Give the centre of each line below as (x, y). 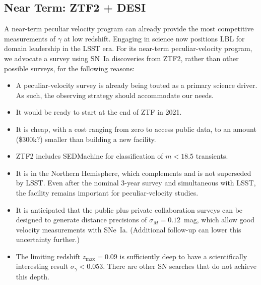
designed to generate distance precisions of (81, 220)
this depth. (33, 276)
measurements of (30, 38)
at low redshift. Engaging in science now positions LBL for (154, 38)
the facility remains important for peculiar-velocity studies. (107, 192)
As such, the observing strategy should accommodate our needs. (115, 95)
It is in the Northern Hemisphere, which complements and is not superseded (134, 173)
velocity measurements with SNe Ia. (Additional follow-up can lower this (128, 229)
